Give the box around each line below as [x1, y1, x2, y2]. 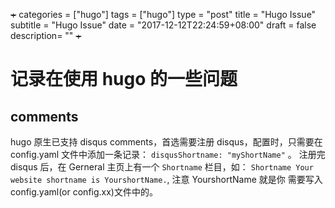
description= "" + [10, 30, 82, 41]
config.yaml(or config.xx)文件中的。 [10, 186, 158, 198]
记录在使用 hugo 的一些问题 [10, 68, 238, 91]
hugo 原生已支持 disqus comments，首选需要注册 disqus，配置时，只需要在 [10, 136, 323, 148]
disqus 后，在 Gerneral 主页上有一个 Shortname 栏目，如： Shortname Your [10, 161, 314, 173]
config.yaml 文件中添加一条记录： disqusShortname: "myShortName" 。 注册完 [10, 149, 326, 160]
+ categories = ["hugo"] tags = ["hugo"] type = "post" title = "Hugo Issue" [10, 9, 317, 20]
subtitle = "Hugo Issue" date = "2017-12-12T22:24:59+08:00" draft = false [10, 19, 317, 31]
